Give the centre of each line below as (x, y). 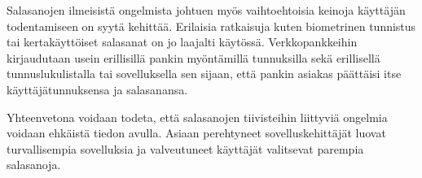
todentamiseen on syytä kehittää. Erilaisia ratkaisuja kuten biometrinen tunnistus (211, 26)
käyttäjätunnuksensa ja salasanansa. (97, 89)
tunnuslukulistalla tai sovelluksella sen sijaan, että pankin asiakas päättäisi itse (204, 74)
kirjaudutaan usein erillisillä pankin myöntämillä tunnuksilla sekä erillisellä (193, 57)
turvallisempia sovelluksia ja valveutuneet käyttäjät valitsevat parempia (185, 148)
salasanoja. (34, 165)
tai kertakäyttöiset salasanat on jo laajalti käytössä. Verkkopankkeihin (182, 42)
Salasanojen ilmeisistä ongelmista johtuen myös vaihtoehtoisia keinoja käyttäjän (206, 10)
